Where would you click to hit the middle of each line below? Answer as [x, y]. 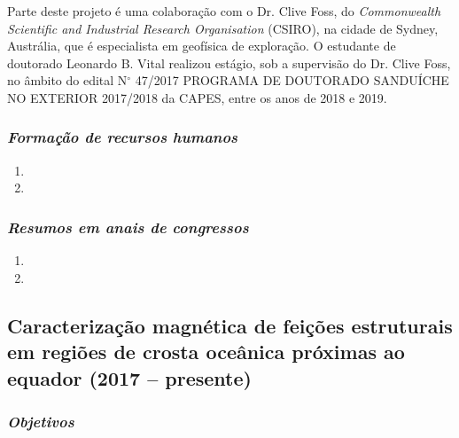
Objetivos [41, 421]
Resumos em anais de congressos [128, 227]
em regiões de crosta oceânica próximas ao [206, 352]
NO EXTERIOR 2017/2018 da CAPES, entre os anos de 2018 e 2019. [197, 97]
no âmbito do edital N [67, 80]
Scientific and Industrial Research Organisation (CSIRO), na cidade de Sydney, [223, 28]
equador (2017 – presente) [129, 377]
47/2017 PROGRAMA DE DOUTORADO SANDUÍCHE [292, 80]
